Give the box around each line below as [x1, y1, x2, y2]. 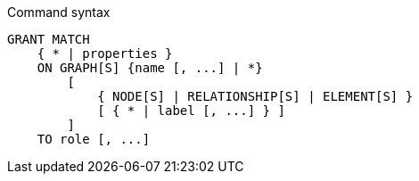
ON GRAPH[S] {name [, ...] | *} [37, 61, 263, 75]
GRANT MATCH [7, 32, 90, 46]
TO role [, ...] [37, 132, 151, 146]
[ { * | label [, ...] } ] [97, 103, 285, 118]
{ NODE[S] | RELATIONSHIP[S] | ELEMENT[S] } [97, 89, 414, 103]
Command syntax [7, 4, 111, 20]
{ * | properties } [37, 46, 173, 61]
